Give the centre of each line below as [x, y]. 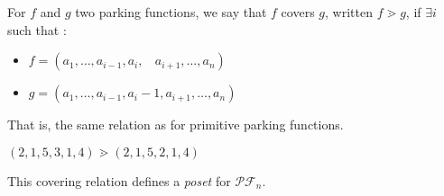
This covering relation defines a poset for [119, 180]
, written [349, 12]
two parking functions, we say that [171, 12]
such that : [37, 29]
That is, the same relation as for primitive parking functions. [176, 125]
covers [298, 12]
